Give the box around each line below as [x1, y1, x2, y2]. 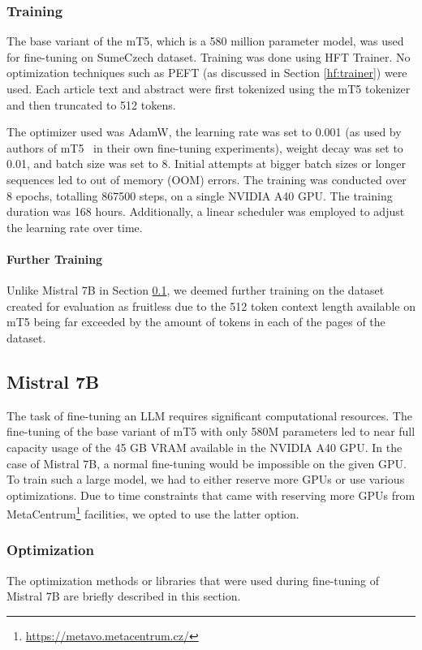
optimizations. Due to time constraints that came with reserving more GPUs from [6, 486, 416, 503]
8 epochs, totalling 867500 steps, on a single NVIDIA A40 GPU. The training [6, 187, 393, 204]
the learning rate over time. [6, 218, 143, 235]
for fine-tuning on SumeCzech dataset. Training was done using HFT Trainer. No [6, 48, 411, 65]
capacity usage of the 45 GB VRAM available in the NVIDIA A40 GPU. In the [6, 438, 403, 455]
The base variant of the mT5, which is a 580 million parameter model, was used [6, 32, 404, 50]
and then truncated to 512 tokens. [6, 96, 176, 113]
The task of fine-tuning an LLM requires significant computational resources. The [6, 407, 412, 424]
